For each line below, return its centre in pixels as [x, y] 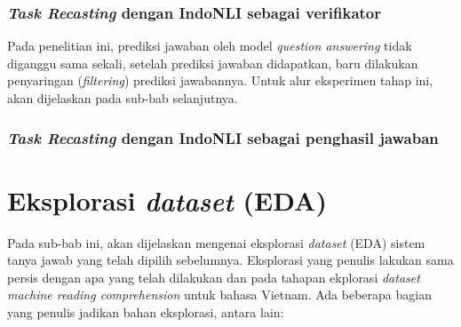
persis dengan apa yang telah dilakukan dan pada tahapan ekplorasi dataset [214, 277]
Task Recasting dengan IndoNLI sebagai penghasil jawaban [223, 137]
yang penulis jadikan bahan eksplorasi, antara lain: [146, 311]
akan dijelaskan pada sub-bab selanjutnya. [123, 98]
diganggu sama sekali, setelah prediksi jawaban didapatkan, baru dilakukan [213, 63]
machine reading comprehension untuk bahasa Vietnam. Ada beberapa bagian [219, 295]
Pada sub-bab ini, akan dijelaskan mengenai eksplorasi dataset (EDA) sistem [216, 242]
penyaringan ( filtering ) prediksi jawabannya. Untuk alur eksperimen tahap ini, [220, 80]
